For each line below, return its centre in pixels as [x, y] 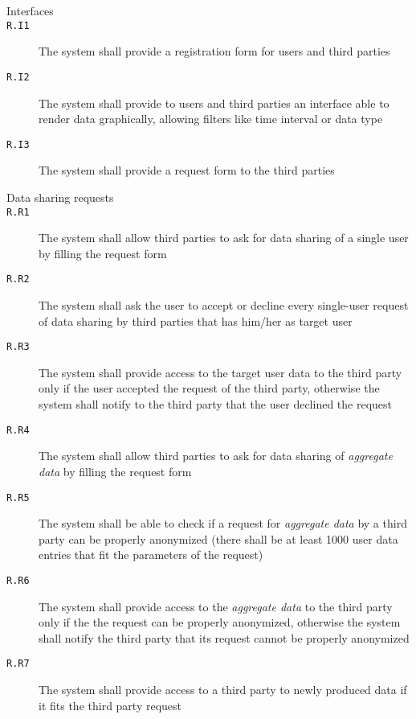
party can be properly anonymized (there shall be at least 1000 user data [218, 538]
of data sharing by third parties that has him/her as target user [196, 320]
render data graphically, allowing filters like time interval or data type [211, 119]
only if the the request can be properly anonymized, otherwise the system [220, 622]
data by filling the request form [115, 471]
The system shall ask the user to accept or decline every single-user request [224, 305]
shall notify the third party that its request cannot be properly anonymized [224, 637]
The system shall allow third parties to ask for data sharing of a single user [224, 238]
